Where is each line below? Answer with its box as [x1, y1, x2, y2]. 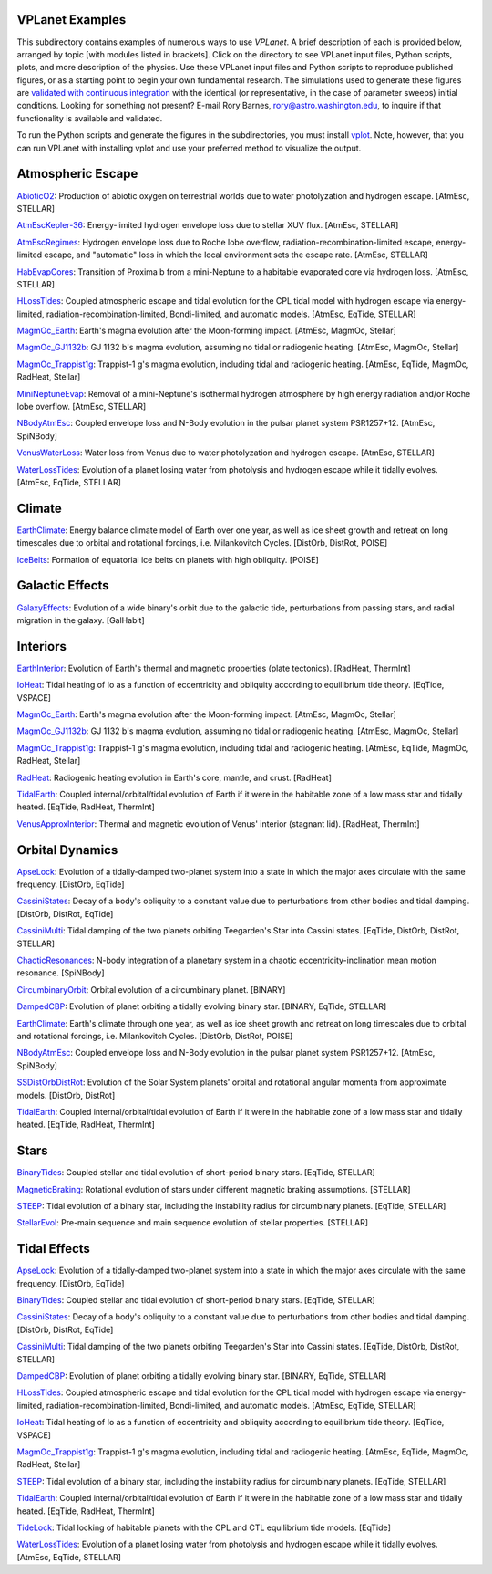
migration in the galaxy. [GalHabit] [16, 614, 145, 625]
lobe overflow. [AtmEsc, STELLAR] [16, 401, 147, 412]
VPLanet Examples [16, 12, 127, 27]
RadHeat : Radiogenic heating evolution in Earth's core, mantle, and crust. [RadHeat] [16, 772, 333, 783]
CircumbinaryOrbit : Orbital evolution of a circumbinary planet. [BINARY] [16, 984, 286, 995]
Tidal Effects [16, 1241, 91, 1256]
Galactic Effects [16, 578, 109, 593]
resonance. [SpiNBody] [16, 967, 105, 978]
